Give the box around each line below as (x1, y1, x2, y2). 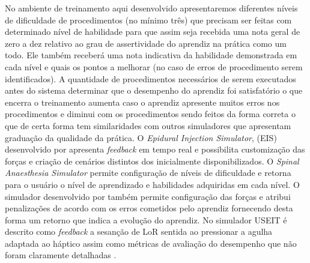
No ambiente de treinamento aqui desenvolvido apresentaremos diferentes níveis (5, 2, 298, 14)
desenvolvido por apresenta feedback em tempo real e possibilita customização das (5, 143, 305, 156)
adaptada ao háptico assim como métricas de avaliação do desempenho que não (5, 237, 297, 249)
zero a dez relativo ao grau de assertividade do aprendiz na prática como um (5, 37, 287, 49)
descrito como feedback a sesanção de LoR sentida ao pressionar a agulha (5, 225, 273, 238)
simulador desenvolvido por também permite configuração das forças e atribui (5, 190, 291, 202)
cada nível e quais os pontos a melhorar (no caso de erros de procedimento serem (5, 60, 303, 73)
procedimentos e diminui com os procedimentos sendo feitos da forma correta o (5, 107, 296, 120)
